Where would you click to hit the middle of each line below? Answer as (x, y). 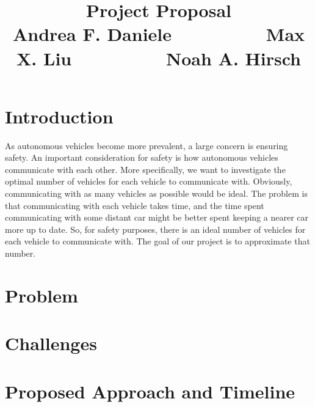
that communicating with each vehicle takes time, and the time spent (135, 205)
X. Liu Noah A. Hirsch (159, 58)
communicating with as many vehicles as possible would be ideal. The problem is (156, 193)
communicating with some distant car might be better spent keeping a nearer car (157, 217)
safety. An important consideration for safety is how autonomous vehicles (142, 157)
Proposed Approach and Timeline (150, 391)
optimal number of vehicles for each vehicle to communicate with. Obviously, (149, 181)
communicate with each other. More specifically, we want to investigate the (145, 169)
